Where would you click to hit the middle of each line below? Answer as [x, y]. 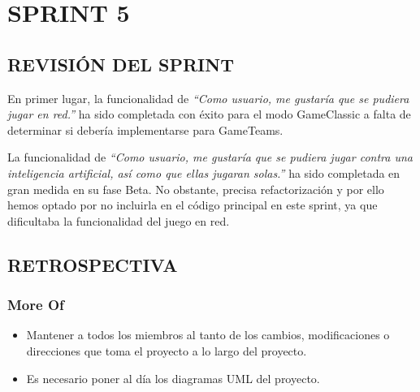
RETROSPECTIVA [93, 264]
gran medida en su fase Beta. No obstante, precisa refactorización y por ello [196, 189]
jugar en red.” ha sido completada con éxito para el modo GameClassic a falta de [209, 114]
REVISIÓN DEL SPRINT [121, 64]
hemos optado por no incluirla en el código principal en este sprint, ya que [193, 205]
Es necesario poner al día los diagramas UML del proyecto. [173, 378]
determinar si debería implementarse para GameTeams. [145, 129]
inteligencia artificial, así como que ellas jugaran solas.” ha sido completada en [204, 172]
